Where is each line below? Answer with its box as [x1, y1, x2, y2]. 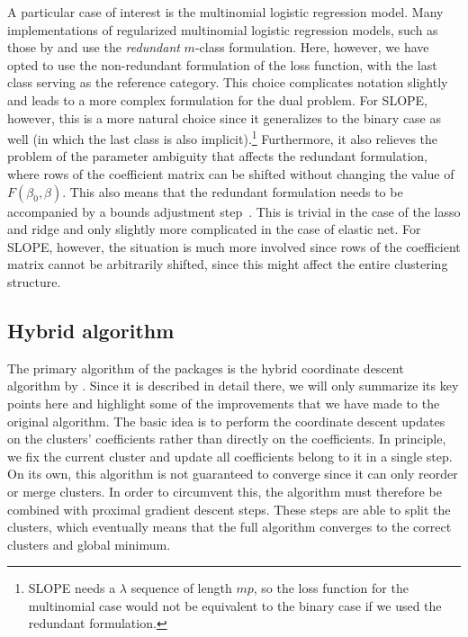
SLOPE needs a [28, 579, 116, 597]
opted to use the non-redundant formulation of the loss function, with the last [7, 55, 437, 74]
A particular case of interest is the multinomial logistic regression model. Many [7, 3, 444, 21]
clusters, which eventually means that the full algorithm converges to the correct [7, 517, 452, 536]
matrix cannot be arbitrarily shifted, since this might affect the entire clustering [7, 255, 448, 274]
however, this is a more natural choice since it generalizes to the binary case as [7, 108, 442, 127]
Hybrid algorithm [7, 316, 175, 344]
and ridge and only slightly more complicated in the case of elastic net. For [7, 220, 421, 238]
